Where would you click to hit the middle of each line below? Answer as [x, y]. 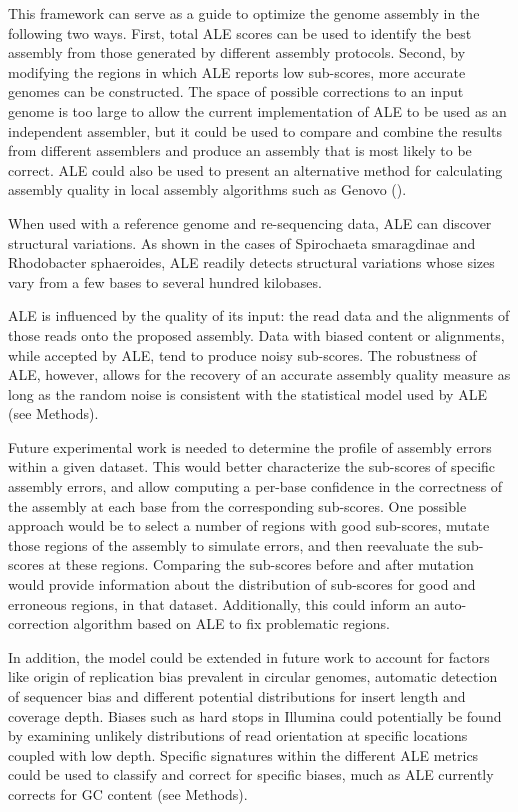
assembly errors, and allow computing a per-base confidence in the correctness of [255, 486]
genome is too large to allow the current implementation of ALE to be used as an [257, 110]
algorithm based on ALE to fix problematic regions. [231, 623]
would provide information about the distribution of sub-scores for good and [242, 584]
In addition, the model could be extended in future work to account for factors [249, 656]
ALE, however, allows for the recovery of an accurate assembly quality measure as [259, 374]
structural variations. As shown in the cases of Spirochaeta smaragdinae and [242, 242]
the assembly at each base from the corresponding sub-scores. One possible [237, 505]
